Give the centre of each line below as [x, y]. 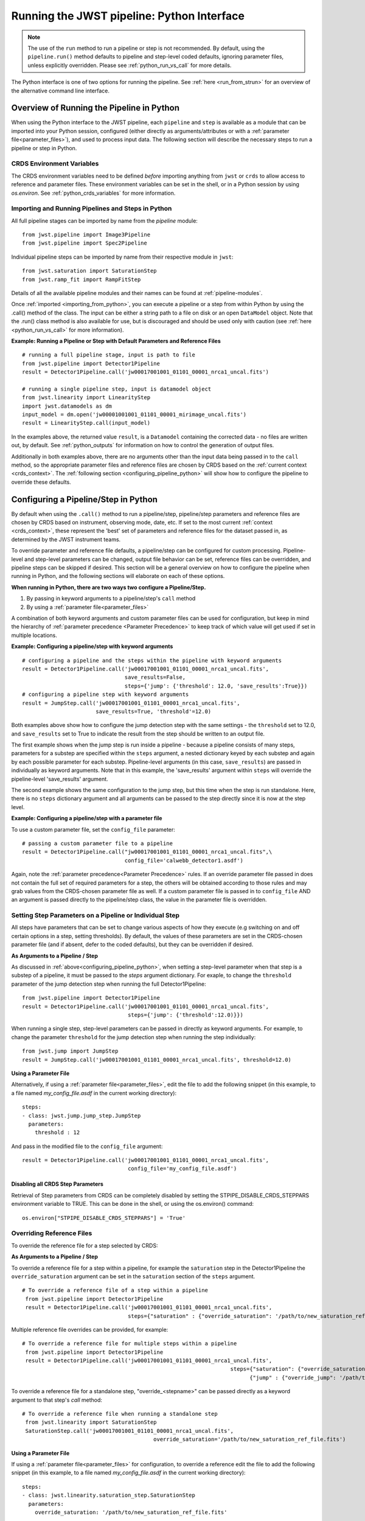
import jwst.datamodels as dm [67, 406]
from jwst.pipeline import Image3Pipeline [86, 235]
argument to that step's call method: [57, 1400]
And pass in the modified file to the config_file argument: [87, 1146]
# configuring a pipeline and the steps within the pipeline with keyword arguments [152, 660]
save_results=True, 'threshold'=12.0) [153, 711]
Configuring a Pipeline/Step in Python [85, 499]
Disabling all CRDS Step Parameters [57, 1184]
